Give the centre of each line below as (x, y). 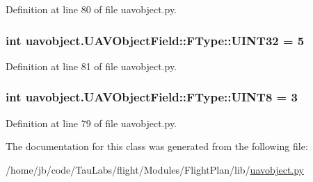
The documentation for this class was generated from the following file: (157, 146)
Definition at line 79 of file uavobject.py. (91, 123)
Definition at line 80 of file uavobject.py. (91, 9)
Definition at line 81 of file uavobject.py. (91, 66)
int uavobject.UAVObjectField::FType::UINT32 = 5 (155, 40)
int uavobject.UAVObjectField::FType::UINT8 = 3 (152, 97)
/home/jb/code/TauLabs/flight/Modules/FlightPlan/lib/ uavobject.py (155, 169)
